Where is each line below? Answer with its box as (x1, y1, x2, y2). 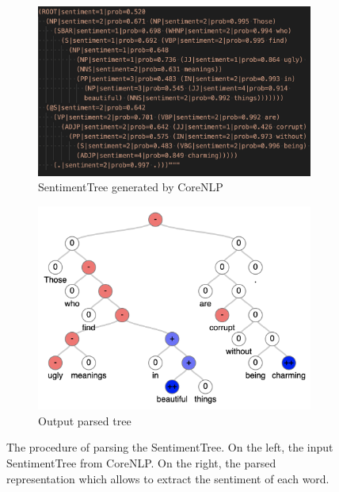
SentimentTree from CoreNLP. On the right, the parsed (6, 454, 276, 471)
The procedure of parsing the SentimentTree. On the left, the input (6, 439, 333, 455)
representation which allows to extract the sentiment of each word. (6, 470, 329, 486)
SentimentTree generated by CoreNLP (38, 179, 223, 195)
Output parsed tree (38, 412, 131, 429)
